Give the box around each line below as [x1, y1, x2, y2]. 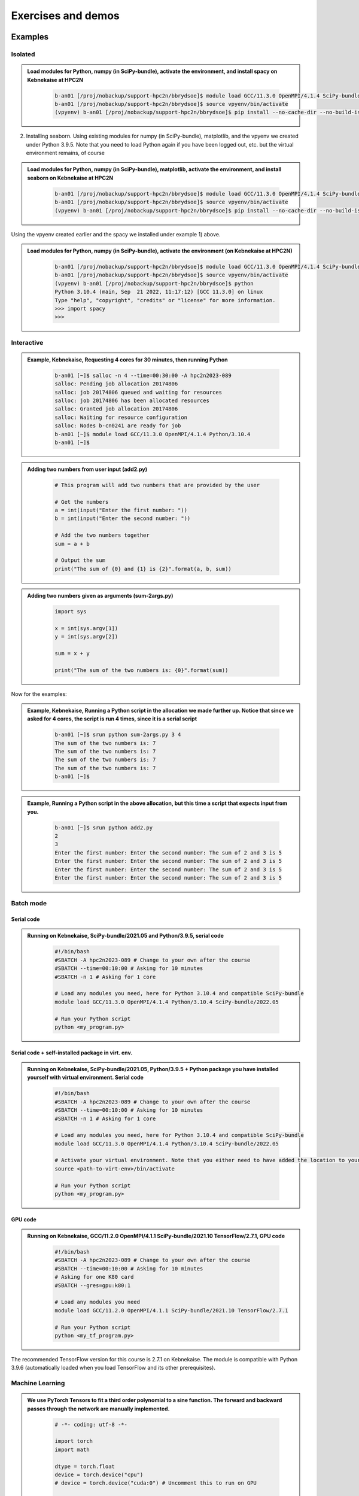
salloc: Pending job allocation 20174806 [54, 381, 178, 387]
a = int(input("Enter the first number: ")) [54, 507, 188, 514]
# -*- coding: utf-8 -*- [54, 1421, 128, 1428]
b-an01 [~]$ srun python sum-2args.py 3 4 [54, 731, 181, 738]
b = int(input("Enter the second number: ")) [54, 515, 191, 522]
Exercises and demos [11, 9, 120, 22]
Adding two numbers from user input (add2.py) [27, 466, 148, 473]
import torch [54, 1438, 93, 1445]
